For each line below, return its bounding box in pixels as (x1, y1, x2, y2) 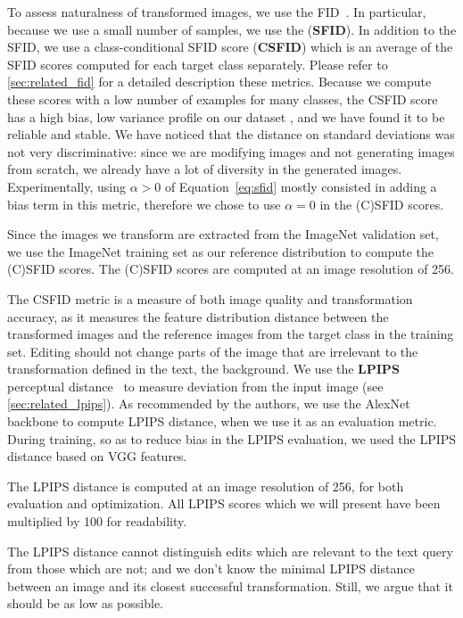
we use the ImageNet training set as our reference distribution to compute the (7, 242, 434, 260)
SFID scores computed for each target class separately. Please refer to (7, 54, 388, 73)
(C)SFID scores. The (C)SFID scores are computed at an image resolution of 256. (7, 260, 454, 278)
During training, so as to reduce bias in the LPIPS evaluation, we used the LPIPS (7, 429, 457, 448)
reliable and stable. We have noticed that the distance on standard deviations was (7, 125, 455, 144)
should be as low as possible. (7, 594, 163, 613)
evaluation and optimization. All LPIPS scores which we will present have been (7, 494, 441, 513)
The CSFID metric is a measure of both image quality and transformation (7, 289, 413, 308)
